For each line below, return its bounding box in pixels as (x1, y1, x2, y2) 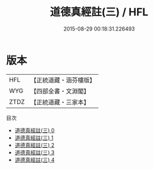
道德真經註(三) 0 (14, 127, 55, 134)
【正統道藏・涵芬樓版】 (30, 76, 96, 84)
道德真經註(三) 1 (14, 134, 54, 141)
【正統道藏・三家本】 (30, 98, 90, 106)
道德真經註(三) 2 (14, 141, 55, 148)
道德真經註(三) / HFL (50, 5, 149, 19)
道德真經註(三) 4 (14, 156, 55, 163)
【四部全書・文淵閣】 (30, 87, 90, 95)
